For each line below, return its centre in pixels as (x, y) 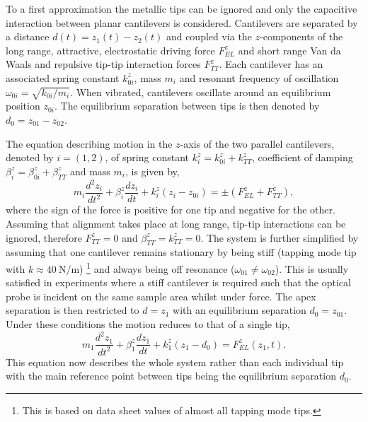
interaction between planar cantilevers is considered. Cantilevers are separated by (182, 22)
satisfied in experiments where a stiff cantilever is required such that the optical (178, 282)
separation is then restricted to (73, 310)
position (23, 106)
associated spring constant (63, 77)
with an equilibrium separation (240, 310)
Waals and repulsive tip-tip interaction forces (103, 64)
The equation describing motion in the (89, 143)
